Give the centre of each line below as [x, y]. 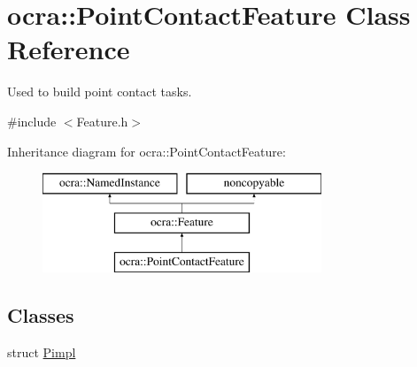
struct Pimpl [42, 352]
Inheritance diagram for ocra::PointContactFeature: [147, 151]
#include [32, 121]
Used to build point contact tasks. [100, 92]
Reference [69, 49]
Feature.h [102, 121]
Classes [41, 315]
